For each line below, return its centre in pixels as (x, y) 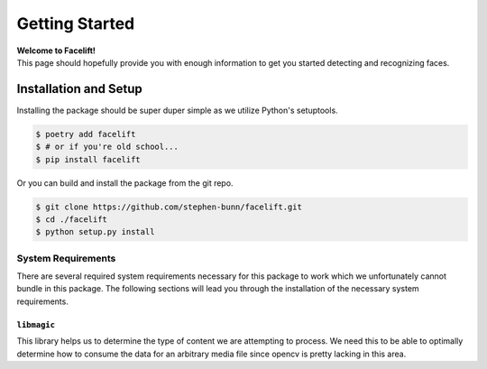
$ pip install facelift (88, 159)
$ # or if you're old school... (107, 147)
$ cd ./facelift (72, 219)
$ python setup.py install (95, 232)
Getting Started (76, 23)
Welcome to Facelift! (56, 51)
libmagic (36, 324)
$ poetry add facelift (86, 134)
